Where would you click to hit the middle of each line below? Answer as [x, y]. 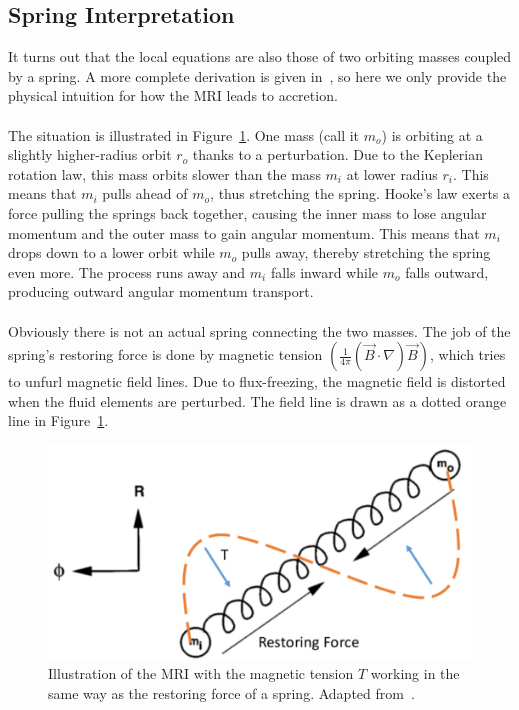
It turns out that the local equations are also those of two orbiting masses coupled [260, 56]
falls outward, [447, 271]
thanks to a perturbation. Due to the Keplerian [337, 154]
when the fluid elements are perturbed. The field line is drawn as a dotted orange [257, 400]
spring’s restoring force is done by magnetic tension [165, 354]
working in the [415, 673]
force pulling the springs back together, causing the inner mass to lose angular [247, 212]
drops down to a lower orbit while [111, 252]
